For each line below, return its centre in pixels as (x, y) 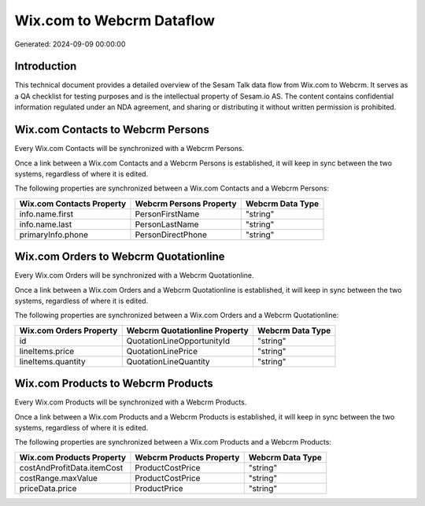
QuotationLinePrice (162, 351)
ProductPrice (159, 488)
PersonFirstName (167, 214)
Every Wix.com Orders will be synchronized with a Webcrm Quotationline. (135, 275)
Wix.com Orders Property (68, 331)
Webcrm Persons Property (186, 203)
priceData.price (48, 488)
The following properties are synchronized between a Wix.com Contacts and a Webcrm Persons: (172, 188)
